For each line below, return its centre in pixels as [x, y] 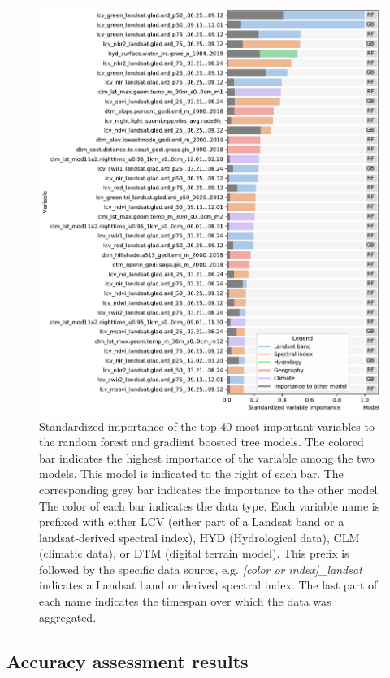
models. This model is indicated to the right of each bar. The [191, 474]
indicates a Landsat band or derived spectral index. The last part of [208, 585]
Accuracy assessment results [128, 661]
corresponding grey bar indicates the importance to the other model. [210, 489]
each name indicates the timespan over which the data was [185, 601]
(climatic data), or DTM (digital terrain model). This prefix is [194, 553]
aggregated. [68, 617]
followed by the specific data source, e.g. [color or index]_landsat [201, 569]
